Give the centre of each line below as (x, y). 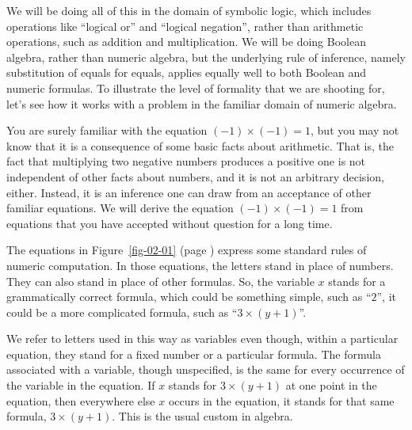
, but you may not (355, 130)
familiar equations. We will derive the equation (120, 208)
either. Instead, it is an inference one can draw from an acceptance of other (189, 192)
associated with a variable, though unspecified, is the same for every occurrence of (206, 369)
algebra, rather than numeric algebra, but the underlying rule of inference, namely (206, 57)
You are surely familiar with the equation (107, 130)
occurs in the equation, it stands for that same (281, 400)
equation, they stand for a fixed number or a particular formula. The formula (194, 354)
